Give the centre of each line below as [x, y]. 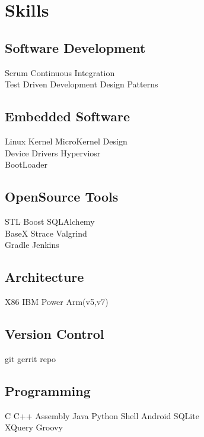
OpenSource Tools [62, 197]
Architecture [44, 277]
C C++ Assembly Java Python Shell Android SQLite [102, 415]
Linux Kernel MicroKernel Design [66, 141]
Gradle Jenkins [32, 245]
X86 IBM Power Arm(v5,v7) [57, 301]
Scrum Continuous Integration [60, 72]
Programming [48, 390]
